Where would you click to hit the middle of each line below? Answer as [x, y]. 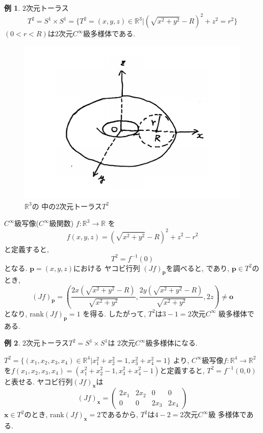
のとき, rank [44, 414]
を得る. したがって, [114, 313]
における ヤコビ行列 [107, 268]
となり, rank [24, 313]
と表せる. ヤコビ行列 [38, 381]
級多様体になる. [172, 343]
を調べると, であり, [198, 268]
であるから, [119, 414]
